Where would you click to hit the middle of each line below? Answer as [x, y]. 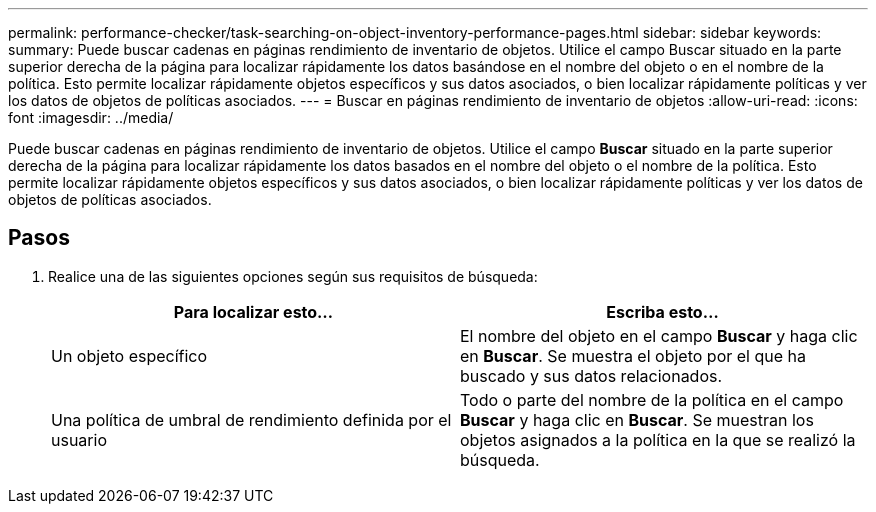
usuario [79, 439]
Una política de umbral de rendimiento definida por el [251, 419]
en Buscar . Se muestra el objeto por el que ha [633, 355]
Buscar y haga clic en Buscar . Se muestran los [637, 419]
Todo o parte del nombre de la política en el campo [652, 399]
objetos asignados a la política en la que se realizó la [658, 439]
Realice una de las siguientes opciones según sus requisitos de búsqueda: [293, 276]
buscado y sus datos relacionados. [591, 375]
